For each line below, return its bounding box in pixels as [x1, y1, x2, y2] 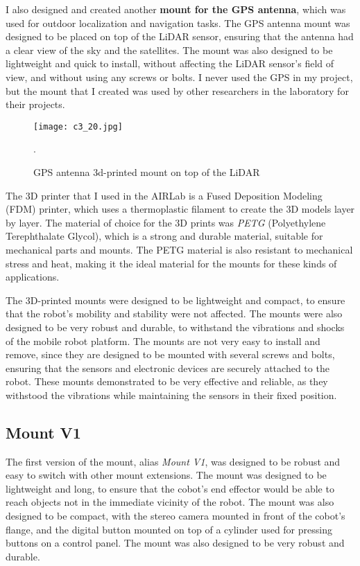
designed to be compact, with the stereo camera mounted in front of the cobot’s [6, 508, 345, 523]
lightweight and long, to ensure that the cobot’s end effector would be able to [6, 481, 334, 495]
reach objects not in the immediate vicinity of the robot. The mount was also [6, 495, 334, 509]
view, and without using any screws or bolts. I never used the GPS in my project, [6, 69, 353, 84]
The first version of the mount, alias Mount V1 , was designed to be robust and [6, 454, 341, 468]
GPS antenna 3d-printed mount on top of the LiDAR [33, 165, 260, 179]
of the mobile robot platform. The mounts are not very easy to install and [6, 333, 320, 348]
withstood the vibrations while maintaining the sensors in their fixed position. [6, 387, 337, 402]
